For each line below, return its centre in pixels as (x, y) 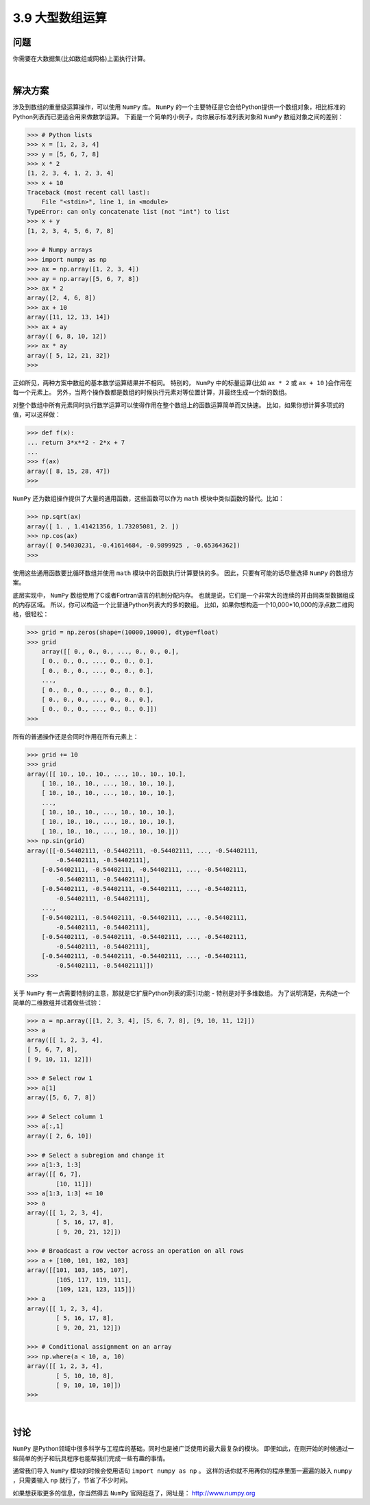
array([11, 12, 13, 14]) (69, 317)
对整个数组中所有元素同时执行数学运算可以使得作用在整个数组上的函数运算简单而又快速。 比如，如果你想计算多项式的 (178, 405)
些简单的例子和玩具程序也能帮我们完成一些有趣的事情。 (91, 1458)
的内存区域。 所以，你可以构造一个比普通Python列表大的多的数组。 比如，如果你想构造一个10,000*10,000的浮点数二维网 (183, 604)
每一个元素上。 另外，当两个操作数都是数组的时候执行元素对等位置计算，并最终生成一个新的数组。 (151, 392)
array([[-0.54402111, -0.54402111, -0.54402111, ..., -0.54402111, (143, 851)
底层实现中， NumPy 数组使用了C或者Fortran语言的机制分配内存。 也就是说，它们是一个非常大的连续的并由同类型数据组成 (184, 595)
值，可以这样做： (37, 415)
